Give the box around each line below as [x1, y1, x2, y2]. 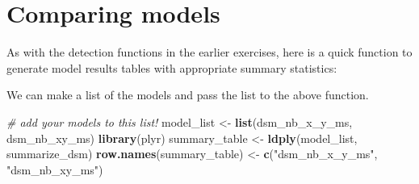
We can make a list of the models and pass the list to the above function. [6, 86, 369, 103]
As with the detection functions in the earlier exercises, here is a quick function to [6, 44, 413, 61]
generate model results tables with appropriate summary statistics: [6, 59, 337, 76]
